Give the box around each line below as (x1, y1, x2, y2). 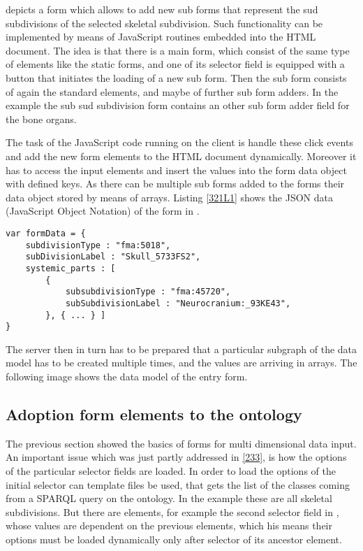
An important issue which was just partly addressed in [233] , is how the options (6, 450, 347, 464)
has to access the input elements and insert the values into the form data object (6, 162, 347, 177)
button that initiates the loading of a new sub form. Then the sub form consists (6, 70, 347, 85)
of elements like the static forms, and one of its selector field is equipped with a (6, 57, 345, 71)
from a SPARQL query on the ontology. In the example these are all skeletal (6, 491, 332, 506)
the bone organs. (6, 111, 77, 126)
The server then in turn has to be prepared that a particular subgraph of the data (6, 341, 357, 356)
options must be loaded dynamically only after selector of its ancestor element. (6, 531, 342, 546)
